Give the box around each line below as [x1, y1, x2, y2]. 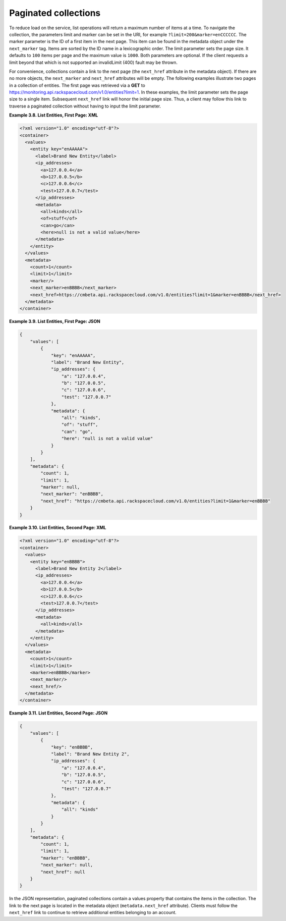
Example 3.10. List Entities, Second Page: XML [9, 525, 107, 531]
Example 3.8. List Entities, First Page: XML [9, 112, 98, 118]
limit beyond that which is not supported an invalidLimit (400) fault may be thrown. [9, 59, 178, 65]
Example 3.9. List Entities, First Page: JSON [9, 319, 101, 325]
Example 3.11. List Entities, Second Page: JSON [9, 710, 108, 716]
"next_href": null [40, 869, 85, 874]
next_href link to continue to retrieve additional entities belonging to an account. [9, 910, 177, 916]
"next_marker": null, [40, 862, 93, 868]
